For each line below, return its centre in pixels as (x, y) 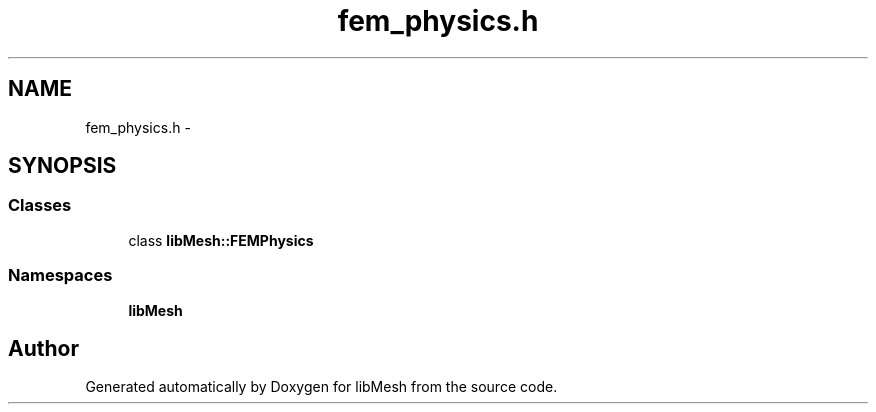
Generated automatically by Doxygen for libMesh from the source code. (321, 387)
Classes (40, 205)
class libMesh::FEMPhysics (221, 240)
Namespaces (60, 275)
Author (43, 348)
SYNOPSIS (62, 166)
